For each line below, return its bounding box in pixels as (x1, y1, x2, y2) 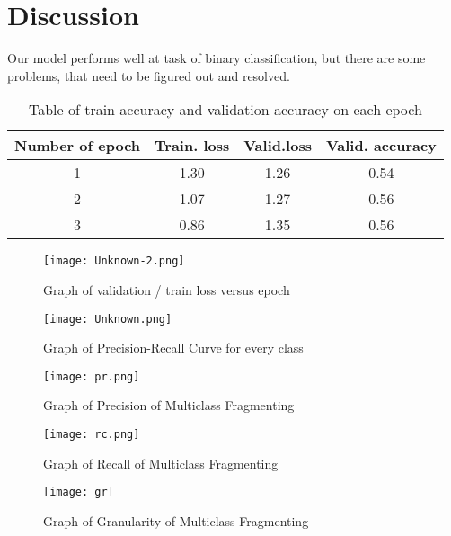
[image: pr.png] (43, 370, 140, 383)
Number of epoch (14, 135, 141, 156)
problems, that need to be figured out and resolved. (7, 66, 290, 85)
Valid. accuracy (325, 135, 437, 156)
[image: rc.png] (43, 428, 140, 442)
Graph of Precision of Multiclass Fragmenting (43, 396, 295, 415)
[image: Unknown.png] (43, 312, 172, 326)
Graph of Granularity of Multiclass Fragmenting (43, 511, 309, 530)
